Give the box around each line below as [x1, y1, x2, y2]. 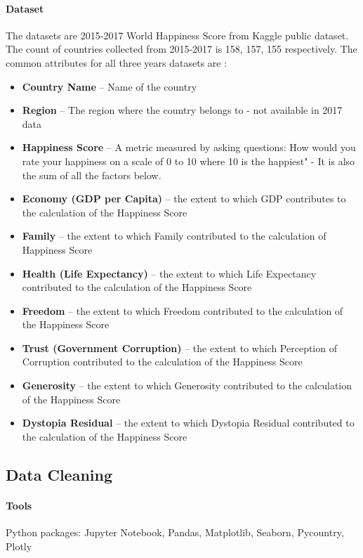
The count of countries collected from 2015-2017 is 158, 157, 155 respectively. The [6, 41, 357, 56]
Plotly [6, 538, 32, 553]
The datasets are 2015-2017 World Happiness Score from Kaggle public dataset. [6, 27, 349, 42]
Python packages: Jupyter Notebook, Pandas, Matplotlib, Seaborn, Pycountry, [6, 525, 344, 540]
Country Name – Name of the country [22, 79, 197, 93]
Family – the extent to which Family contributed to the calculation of [22, 228, 326, 243]
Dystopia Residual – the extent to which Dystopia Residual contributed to [22, 415, 355, 430]
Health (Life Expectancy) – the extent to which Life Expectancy [22, 266, 317, 280]
